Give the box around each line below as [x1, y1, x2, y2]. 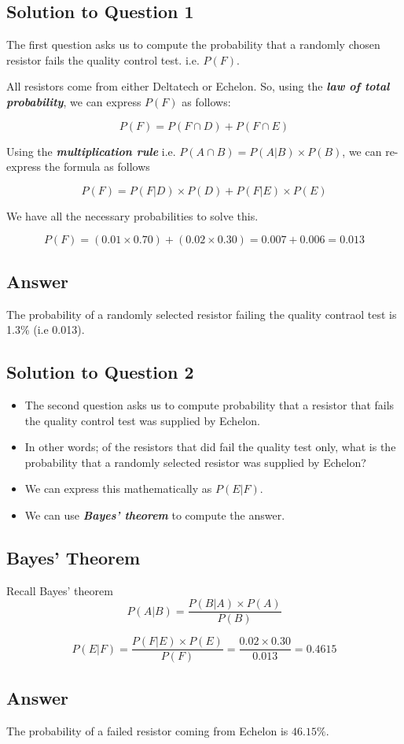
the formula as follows [44, 158, 150, 175]
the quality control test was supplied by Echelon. [24, 412, 260, 428]
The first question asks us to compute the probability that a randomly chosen [6, 36, 380, 53]
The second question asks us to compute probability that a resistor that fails [24, 396, 395, 413]
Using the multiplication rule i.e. [6, 143, 176, 159]
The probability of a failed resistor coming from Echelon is [6, 722, 288, 738]
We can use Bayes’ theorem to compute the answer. [24, 506, 285, 523]
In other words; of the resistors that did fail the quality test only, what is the [24, 439, 396, 455]
